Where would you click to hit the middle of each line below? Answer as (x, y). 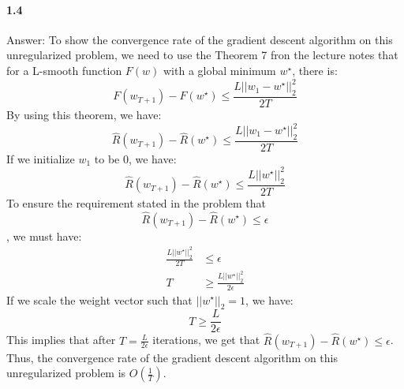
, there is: (315, 70)
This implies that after (61, 340)
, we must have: (44, 236)
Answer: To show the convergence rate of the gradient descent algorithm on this (200, 39)
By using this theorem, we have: (84, 114)
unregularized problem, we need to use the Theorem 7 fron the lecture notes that (202, 55)
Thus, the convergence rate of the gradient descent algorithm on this (172, 357)
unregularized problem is (66, 373)
